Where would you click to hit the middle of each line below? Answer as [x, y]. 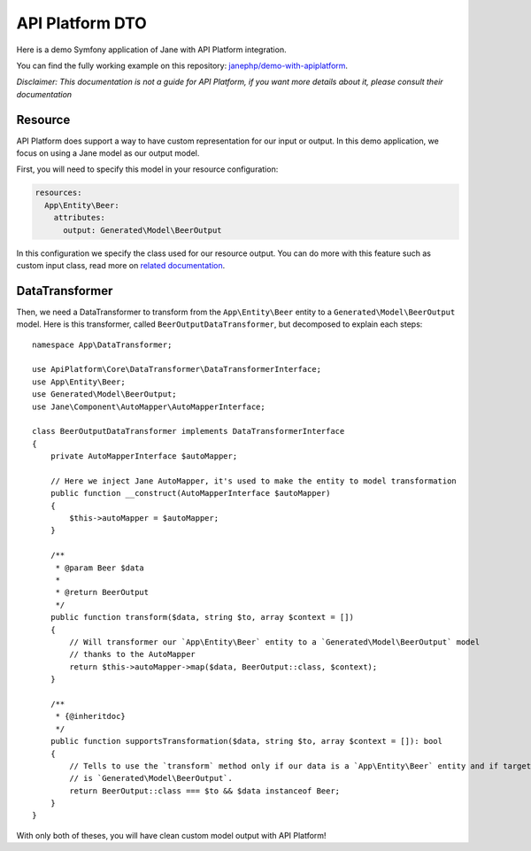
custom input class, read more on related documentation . [121, 265]
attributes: [80, 218]
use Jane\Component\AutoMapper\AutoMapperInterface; [149, 406]
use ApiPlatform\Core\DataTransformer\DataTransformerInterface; [177, 369]
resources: [58, 193]
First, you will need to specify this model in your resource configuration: [147, 169]
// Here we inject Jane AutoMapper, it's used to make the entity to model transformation [254, 481]
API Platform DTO [82, 23]
